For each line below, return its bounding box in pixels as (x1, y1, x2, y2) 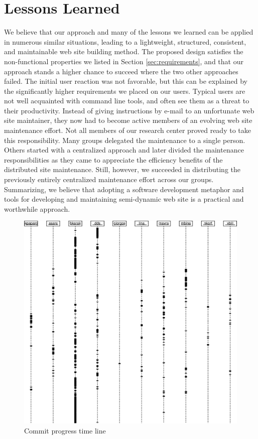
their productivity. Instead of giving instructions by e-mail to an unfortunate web (4, 105, 254, 115)
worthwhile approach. (4, 203, 70, 214)
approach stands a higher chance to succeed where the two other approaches (4, 66, 238, 76)
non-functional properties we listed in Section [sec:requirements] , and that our (4, 56, 243, 66)
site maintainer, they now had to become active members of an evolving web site (4, 115, 252, 125)
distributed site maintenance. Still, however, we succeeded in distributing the (4, 164, 240, 175)
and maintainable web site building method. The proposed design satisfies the (4, 46, 243, 57)
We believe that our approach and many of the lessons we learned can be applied (4, 27, 253, 37)
